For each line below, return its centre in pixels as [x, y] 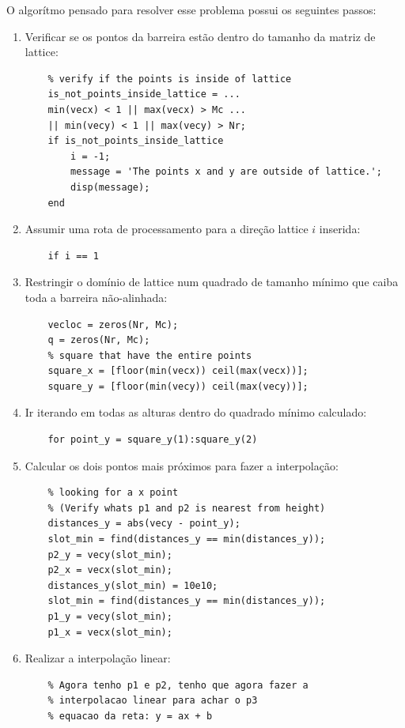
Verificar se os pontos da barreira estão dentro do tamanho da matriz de [200, 36]
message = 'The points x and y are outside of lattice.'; [226, 172]
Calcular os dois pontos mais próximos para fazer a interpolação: [182, 465]
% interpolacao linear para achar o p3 [153, 701]
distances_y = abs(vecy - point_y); [144, 524]
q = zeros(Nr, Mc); [99, 340]
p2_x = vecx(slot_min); [110, 570]
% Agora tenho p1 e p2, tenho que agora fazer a [178, 685]
